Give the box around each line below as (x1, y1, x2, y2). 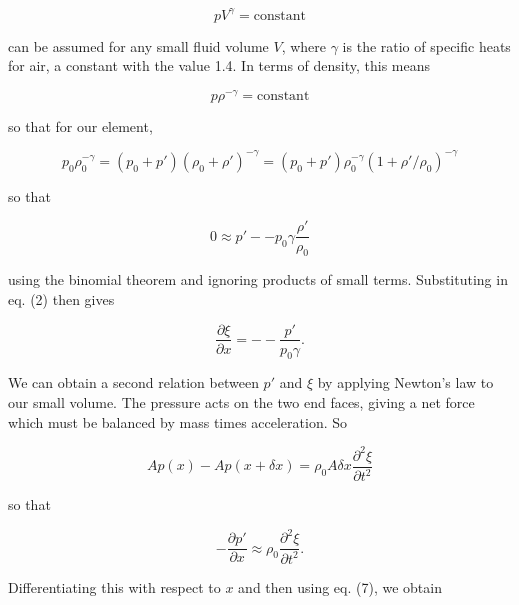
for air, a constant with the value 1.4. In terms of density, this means (8, 55, 431, 76)
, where (281, 35, 327, 56)
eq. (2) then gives (8, 288, 115, 309)
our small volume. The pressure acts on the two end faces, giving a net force (8, 391, 475, 412)
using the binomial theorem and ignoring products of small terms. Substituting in (8, 269, 508, 290)
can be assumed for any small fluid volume (8, 35, 269, 56)
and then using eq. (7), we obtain (238, 576, 442, 597)
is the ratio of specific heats (342, 35, 511, 56)
